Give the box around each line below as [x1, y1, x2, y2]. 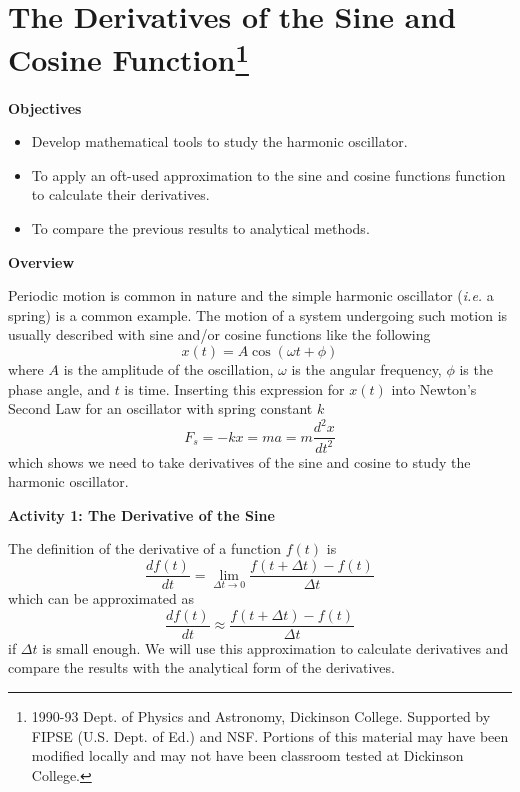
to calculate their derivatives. [31, 184, 210, 205]
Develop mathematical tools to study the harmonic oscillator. [31, 131, 408, 152]
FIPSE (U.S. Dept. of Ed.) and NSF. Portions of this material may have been [31, 725, 509, 746]
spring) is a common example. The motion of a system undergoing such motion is [8, 304, 508, 325]
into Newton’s [391, 378, 477, 399]
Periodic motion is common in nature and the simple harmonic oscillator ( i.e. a [8, 285, 494, 306]
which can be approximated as [8, 588, 195, 609]
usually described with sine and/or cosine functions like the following [8, 324, 431, 345]
